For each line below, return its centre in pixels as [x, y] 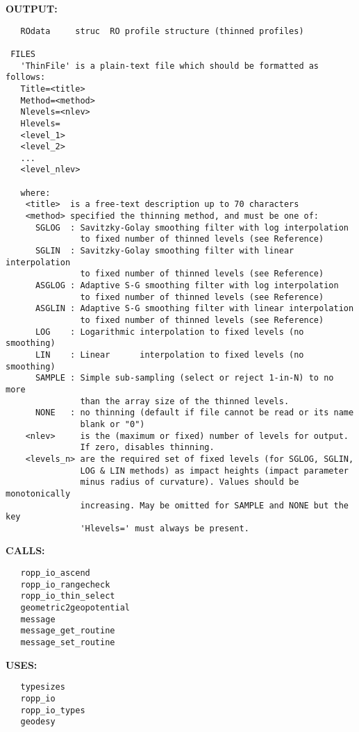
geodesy [38, 722]
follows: [26, 77]
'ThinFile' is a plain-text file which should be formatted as [170, 66]
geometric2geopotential [75, 608]
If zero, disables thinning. [147, 448]
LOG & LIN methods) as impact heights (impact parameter [214, 471]
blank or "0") [112, 424]
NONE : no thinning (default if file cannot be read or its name [194, 413]
